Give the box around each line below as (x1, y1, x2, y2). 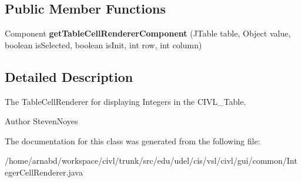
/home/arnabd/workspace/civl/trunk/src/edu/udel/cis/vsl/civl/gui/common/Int (5, 154, 297, 167)
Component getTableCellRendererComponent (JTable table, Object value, (5, 27, 291, 39)
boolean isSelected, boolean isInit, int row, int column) (5, 38, 202, 51)
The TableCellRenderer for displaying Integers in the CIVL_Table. (5, 95, 246, 107)
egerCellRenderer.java (5, 166, 83, 178)
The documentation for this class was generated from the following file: (5, 134, 260, 147)
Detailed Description (5, 67, 133, 85)
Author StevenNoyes (5, 115, 78, 127)
